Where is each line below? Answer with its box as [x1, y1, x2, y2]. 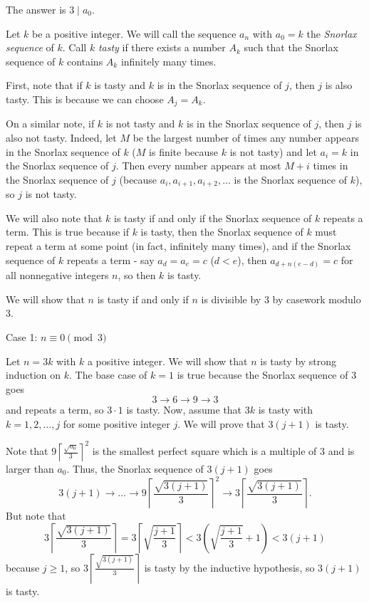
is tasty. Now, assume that [126, 402, 242, 417]
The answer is [6, 2, 66, 16]
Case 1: [6, 329, 38, 344]
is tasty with [258, 402, 313, 417]
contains [66, 53, 103, 68]
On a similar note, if [6, 116, 95, 131]
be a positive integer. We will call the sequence [32, 26, 237, 41]
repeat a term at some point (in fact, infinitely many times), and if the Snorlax [6, 238, 351, 253]
